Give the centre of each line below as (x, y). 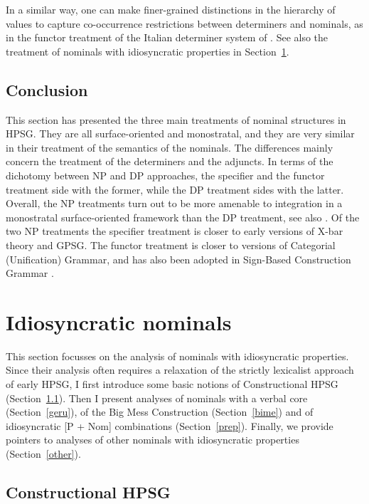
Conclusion (47, 89)
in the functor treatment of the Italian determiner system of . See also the (167, 37)
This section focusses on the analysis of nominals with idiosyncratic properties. (177, 356)
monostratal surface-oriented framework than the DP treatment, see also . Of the (183, 217)
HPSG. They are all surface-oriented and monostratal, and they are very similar (180, 133)
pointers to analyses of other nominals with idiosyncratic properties (153, 440)
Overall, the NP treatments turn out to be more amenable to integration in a (174, 203)
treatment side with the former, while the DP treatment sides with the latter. (175, 189)
